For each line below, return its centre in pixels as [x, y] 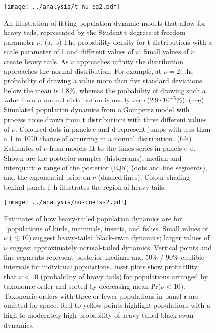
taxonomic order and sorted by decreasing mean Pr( [83, 286]
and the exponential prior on [47, 177]
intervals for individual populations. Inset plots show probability [101, 266]
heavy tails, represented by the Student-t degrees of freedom [95, 32]
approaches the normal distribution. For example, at [83, 71]
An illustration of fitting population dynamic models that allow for [105, 22]
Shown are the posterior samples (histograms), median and [93, 157]
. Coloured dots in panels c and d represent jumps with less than [113, 129]
